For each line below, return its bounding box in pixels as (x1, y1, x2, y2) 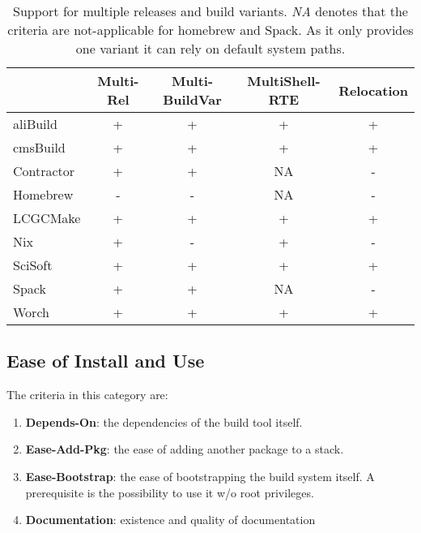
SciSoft (13, 256, 53, 274)
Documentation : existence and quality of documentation (25, 511, 316, 528)
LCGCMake (13, 208, 81, 227)
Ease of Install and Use (6, 348, 205, 373)
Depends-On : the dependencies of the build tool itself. (25, 413, 303, 430)
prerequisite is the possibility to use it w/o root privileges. (25, 484, 314, 501)
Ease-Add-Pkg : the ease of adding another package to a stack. (25, 441, 344, 458)
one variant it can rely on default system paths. (75, 39, 346, 58)
